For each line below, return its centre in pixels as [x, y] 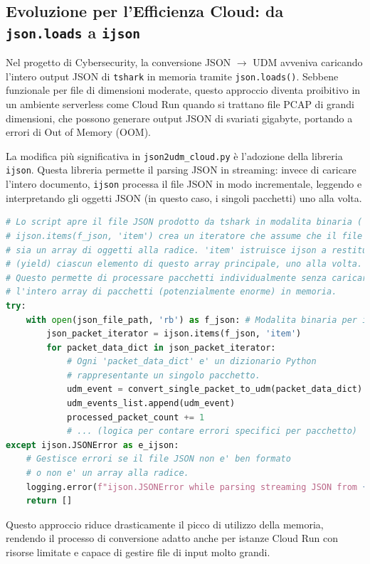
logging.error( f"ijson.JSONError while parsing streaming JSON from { [197, 487]
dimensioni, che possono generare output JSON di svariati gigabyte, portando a [179, 118]
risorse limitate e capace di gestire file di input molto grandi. [138, 552]
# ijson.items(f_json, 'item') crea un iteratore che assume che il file [184, 236]
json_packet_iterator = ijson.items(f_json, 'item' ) [174, 334]
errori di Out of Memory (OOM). [78, 132]
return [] [49, 501]
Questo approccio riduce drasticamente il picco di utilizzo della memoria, [165, 524]
